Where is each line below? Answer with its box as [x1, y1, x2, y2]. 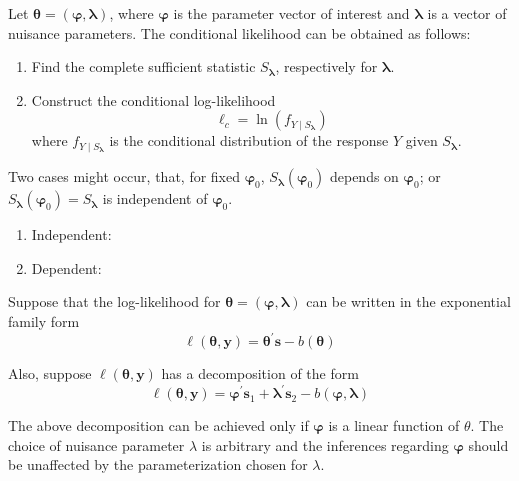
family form [8, 311, 80, 332]
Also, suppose [8, 363, 92, 384]
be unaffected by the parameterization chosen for [8, 454, 308, 475]
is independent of [102, 188, 208, 209]
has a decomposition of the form [161, 363, 359, 384]
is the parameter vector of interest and [173, 3, 410, 23]
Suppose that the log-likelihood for [8, 291, 221, 312]
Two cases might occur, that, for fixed [8, 166, 240, 187]
